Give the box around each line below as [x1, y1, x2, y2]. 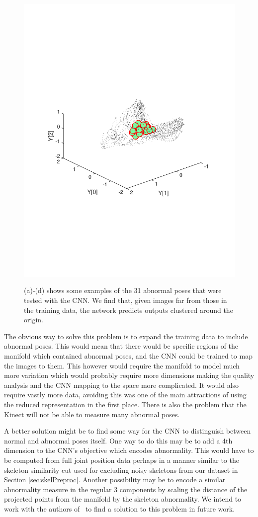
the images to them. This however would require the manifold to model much [4, 360, 240, 370]
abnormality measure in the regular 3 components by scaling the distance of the [4, 484, 248, 494]
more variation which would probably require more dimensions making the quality [4, 370, 255, 380]
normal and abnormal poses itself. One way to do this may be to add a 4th [4, 435, 233, 445]
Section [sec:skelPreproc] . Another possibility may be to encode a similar [4, 474, 226, 485]
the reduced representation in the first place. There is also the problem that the [4, 399, 247, 410]
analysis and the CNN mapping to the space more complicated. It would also [4, 379, 239, 390]
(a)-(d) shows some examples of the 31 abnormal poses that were [24, 285, 222, 295]
